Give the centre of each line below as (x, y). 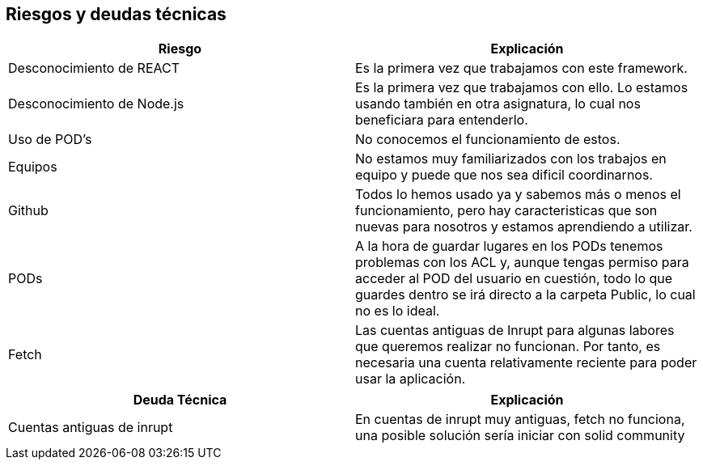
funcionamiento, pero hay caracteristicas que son (506, 211)
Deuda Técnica (180, 400)
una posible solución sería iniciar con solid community (520, 436)
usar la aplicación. (411, 379)
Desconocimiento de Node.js (96, 104)
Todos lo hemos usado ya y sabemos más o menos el (518, 195)
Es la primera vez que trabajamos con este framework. (521, 68)
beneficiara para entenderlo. (442, 120)
